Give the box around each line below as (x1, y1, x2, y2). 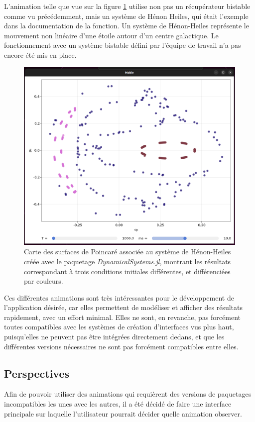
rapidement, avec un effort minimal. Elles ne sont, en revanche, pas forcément (4, 312, 241, 322)
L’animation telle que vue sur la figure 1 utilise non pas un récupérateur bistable (4, 1, 251, 11)
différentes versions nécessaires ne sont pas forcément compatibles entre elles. (4, 341, 239, 351)
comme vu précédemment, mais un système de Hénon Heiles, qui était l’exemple (4, 10, 249, 21)
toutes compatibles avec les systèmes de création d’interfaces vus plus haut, (4, 321, 234, 332)
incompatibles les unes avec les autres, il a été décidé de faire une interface (4, 399, 232, 409)
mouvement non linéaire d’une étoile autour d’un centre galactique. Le (4, 30, 219, 40)
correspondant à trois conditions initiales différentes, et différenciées (24, 266, 231, 276)
